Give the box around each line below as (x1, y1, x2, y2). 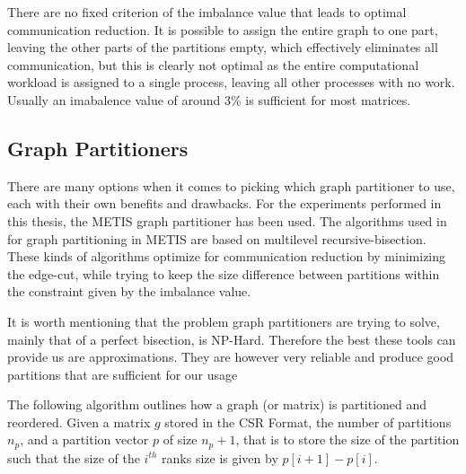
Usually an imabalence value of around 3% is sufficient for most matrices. (7, 90, 411, 109)
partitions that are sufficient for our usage (7, 364, 238, 383)
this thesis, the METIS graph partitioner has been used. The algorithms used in (7, 211, 447, 230)
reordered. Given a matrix (7, 412, 151, 431)
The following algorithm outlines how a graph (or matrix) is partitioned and (7, 395, 427, 414)
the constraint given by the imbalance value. (7, 282, 251, 301)
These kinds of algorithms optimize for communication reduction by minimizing (7, 247, 446, 266)
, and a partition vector (20, 430, 149, 449)
